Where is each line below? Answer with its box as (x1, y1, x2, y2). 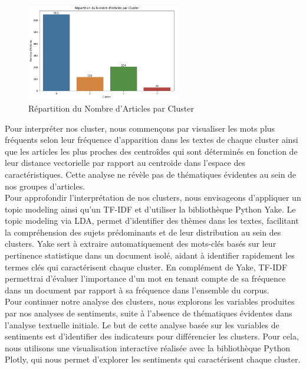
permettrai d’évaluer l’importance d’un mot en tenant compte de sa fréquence (5, 272, 286, 285)
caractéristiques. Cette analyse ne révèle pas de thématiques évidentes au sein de (5, 168, 297, 180)
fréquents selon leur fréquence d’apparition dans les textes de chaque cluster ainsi (5, 133, 298, 146)
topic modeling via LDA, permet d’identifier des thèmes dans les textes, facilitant (5, 214, 299, 227)
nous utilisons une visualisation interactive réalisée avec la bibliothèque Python (5, 341, 291, 354)
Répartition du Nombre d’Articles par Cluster (28, 102, 194, 114)
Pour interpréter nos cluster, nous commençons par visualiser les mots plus (5, 122, 275, 134)
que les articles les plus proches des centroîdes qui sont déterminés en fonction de (5, 145, 298, 157)
